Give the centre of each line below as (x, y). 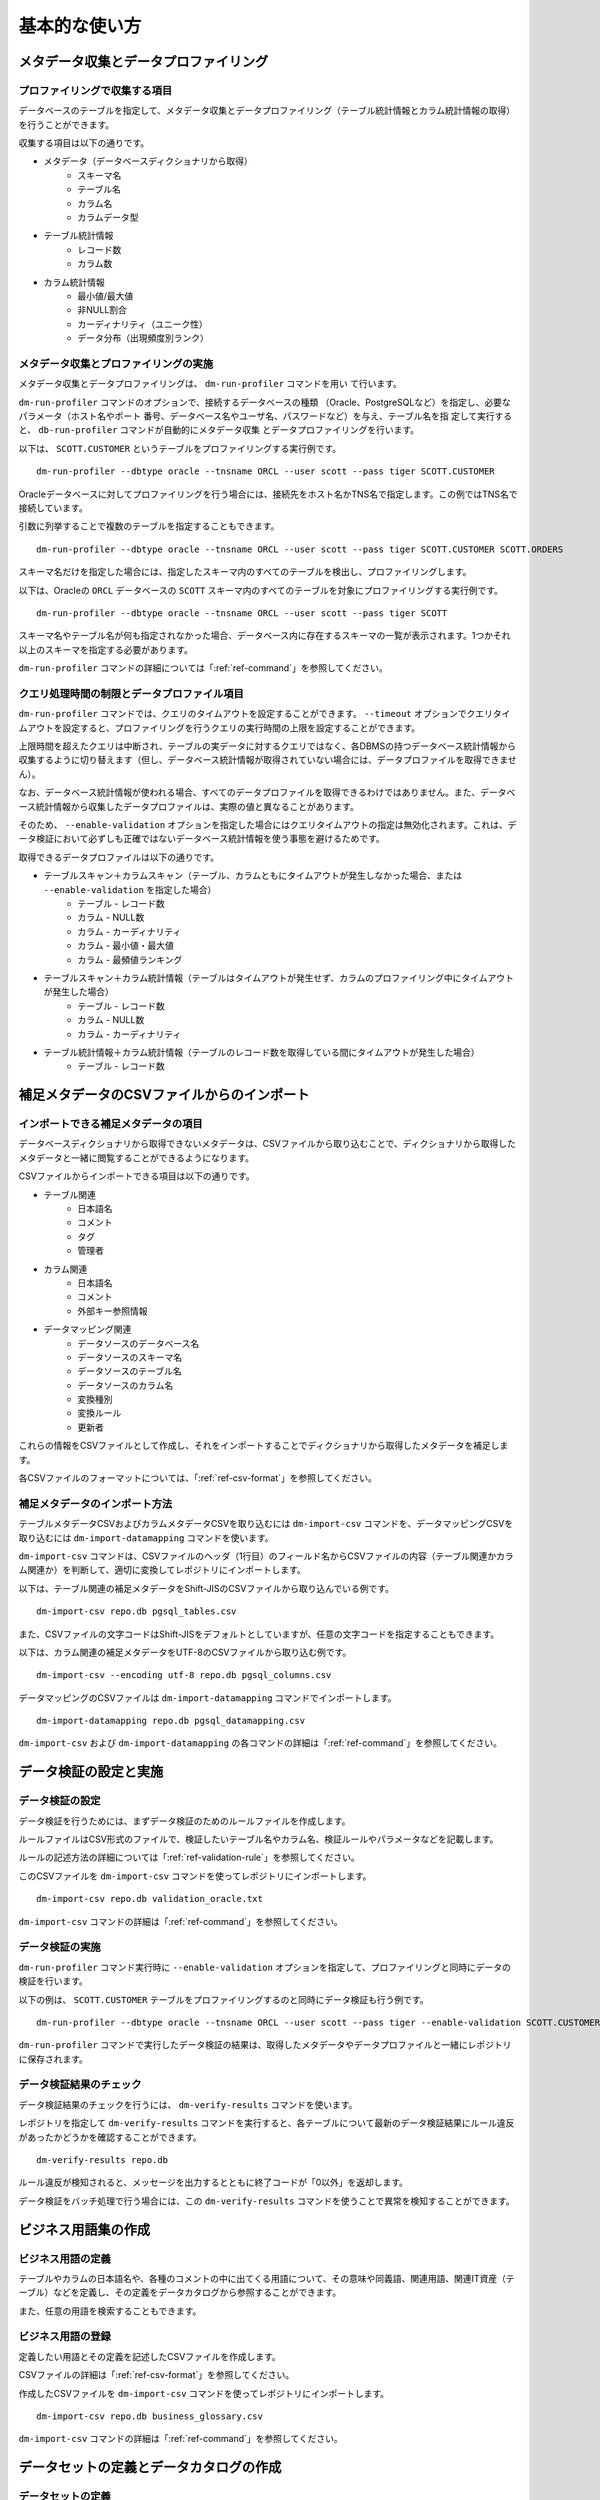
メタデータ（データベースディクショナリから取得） (148, 161)
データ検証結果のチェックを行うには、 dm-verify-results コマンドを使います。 (188, 2104)
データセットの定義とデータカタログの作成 (150, 2467)
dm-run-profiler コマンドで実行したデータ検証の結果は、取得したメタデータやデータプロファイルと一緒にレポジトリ (265, 2045)
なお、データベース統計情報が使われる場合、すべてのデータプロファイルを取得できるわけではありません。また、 (249, 792)
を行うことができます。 (66, 124)
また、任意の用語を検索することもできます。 (110, 2311)
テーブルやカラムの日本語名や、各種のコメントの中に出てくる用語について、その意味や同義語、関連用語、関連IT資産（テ (266, 2278)
